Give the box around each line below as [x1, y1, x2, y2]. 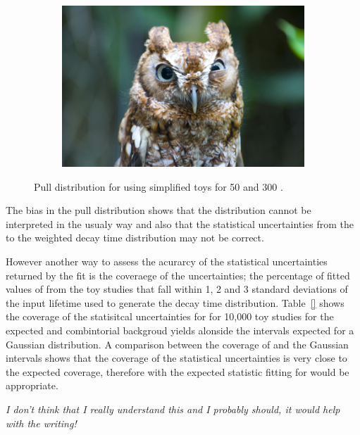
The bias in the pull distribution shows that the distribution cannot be [6, 203, 311, 217]
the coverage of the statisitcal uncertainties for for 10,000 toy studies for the [6, 309, 334, 324]
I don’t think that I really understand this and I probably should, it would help [6, 401, 340, 416]
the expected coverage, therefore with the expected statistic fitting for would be [6, 364, 349, 379]
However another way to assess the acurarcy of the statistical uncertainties [6, 254, 328, 268]
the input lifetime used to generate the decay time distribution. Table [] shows [6, 295, 345, 310]
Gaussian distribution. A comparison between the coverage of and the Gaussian [6, 336, 349, 351]
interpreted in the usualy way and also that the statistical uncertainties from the [6, 216, 354, 231]
